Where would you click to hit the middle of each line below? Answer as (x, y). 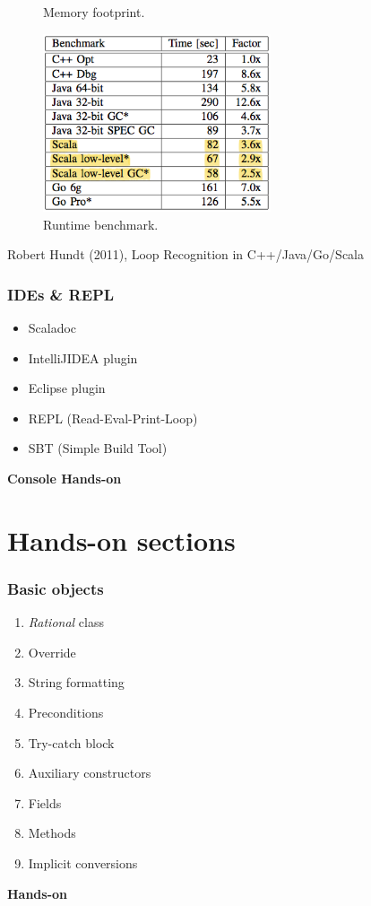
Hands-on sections (121, 540)
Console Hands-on (65, 479)
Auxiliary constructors (90, 773)
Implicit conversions (83, 862)
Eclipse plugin (67, 388)
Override (52, 652)
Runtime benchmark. (101, 224)
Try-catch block (71, 742)
